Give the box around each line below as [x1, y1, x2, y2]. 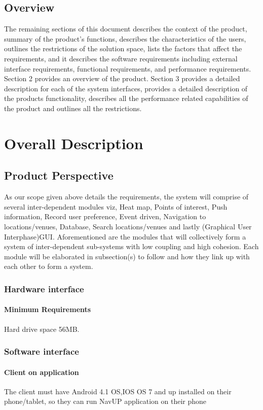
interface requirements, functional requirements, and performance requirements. [4, 63, 251, 74]
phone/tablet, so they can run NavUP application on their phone [4, 396, 207, 406]
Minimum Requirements [4, 304, 91, 315]
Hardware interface [4, 282, 84, 295]
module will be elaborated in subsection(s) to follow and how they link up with [4, 251, 250, 261]
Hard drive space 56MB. [4, 323, 80, 334]
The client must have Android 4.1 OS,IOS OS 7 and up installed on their [4, 386, 232, 396]
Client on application [4, 366, 79, 377]
